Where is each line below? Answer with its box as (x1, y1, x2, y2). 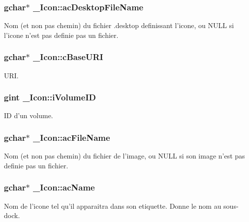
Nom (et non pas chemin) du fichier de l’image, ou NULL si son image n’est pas (4, 151, 245, 161)
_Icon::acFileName (33, 131, 110, 143)
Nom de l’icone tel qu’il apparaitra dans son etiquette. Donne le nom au (4, 200, 221, 211)
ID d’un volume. (4, 110, 53, 121)
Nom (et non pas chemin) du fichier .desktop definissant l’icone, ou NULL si (4, 20, 234, 31)
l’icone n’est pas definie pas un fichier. (4, 30, 119, 40)
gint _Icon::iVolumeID (4, 91, 96, 103)
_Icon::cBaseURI (33, 51, 103, 63)
